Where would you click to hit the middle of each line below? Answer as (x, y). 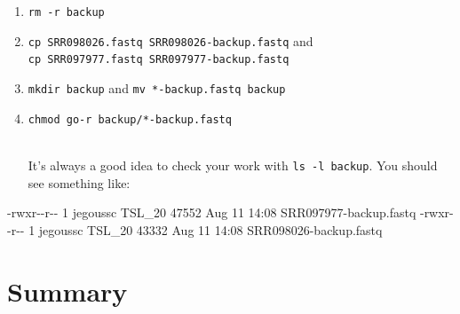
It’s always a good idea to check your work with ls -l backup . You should (233, 165)
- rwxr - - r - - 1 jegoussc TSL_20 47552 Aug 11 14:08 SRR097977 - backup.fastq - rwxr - (230, 212)
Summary (67, 290)
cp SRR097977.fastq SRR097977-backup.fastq (159, 60)
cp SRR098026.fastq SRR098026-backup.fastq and (171, 40)
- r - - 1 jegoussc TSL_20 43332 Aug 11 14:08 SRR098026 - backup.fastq (195, 229)
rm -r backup (66, 12)
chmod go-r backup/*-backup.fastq (130, 119)
